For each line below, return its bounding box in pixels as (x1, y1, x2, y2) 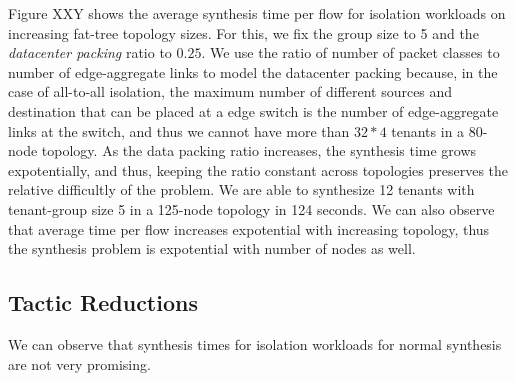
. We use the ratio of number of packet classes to (201, 42, 500, 63)
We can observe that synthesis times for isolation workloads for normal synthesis (8, 333, 502, 354)
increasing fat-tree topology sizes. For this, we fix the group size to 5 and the (8, 22, 479, 43)
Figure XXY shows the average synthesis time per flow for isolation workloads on (8, 3, 506, 23)
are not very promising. (8, 353, 151, 374)
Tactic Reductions (8, 287, 198, 318)
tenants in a (391, 120, 465, 141)
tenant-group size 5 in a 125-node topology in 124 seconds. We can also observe (8, 198, 495, 219)
